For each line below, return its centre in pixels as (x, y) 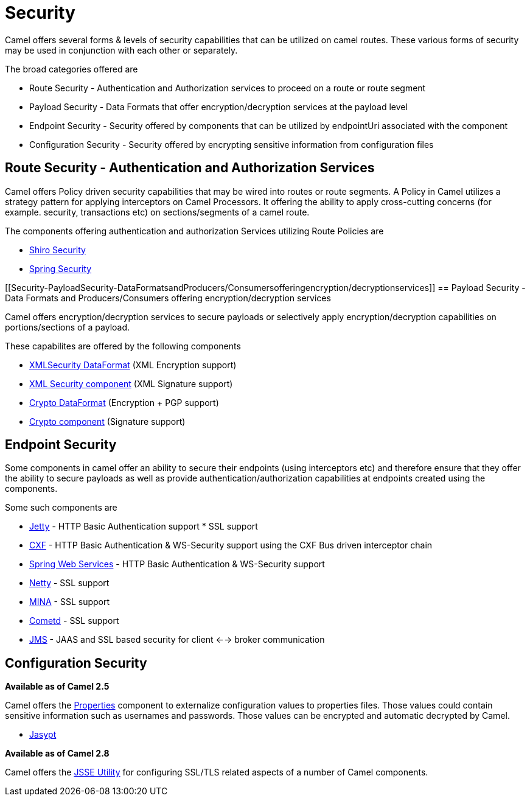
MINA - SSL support (70, 602)
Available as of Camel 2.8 (57, 754)
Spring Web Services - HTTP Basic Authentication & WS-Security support (177, 564)
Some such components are (61, 508)
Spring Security (61, 268)
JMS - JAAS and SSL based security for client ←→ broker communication (177, 640)
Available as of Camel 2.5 (57, 687)
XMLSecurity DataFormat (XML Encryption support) (133, 365)
